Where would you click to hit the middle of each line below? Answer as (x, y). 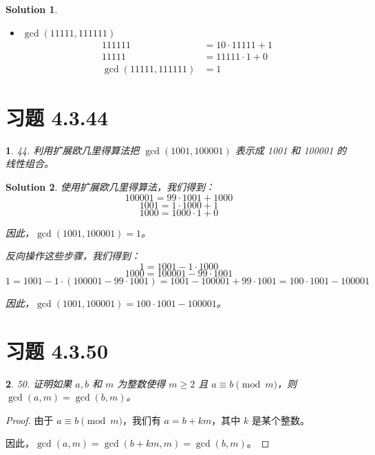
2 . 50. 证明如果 (39, 383)
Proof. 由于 (30, 420)
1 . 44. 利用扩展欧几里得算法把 (73, 150)
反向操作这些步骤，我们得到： (73, 256)
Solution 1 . (32, 9)
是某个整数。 (280, 420)
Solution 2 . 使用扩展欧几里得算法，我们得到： (110, 187)
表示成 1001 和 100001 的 (291, 150)
